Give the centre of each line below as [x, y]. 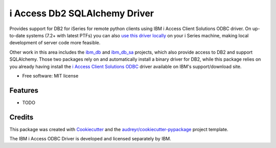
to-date [17, 35]
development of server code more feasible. [55, 43]
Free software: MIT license [50, 76]
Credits [21, 117]
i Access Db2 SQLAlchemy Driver [82, 13]
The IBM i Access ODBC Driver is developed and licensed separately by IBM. [90, 139]
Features [24, 90]
